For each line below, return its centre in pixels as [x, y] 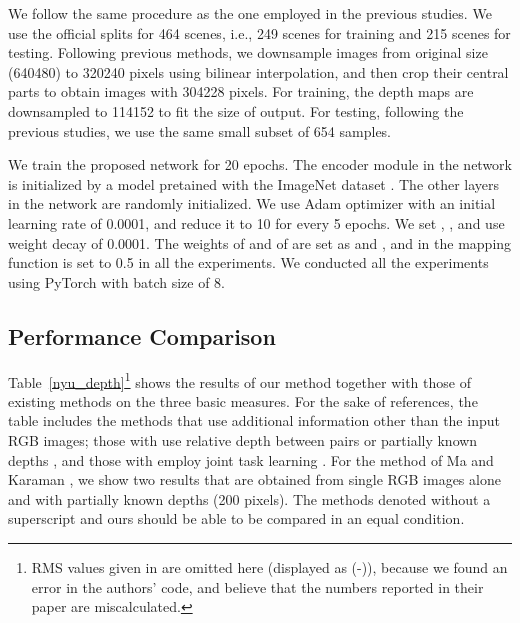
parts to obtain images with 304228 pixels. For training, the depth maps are [241, 91]
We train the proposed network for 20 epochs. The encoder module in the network [260, 164]
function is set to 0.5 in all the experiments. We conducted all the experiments [248, 262]
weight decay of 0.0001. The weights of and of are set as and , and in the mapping [260, 242]
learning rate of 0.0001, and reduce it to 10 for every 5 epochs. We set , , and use [256, 222]
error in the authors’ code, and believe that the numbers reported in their [257, 586]
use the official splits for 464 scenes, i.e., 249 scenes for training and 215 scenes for [259, 32]
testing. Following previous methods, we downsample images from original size [248, 52]
